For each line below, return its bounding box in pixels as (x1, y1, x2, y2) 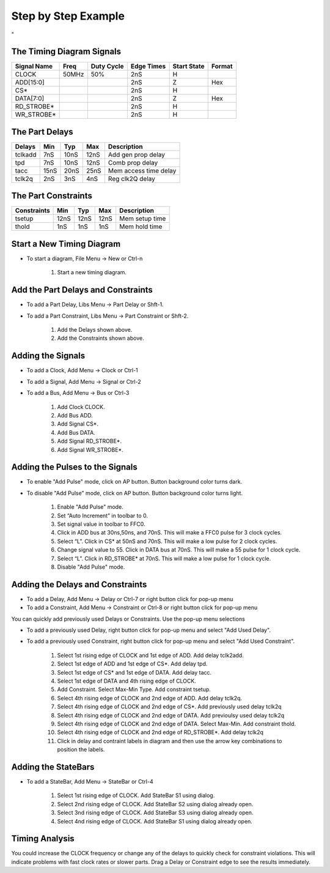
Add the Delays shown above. (57, 326, 133, 334)
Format (211, 62, 233, 70)
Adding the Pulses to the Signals (11, 462, 137, 473)
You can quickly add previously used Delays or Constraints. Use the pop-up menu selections (11, 615, 246, 623)
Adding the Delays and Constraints (11, 579, 147, 590)
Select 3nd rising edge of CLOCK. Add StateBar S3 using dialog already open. (57, 809, 254, 817)
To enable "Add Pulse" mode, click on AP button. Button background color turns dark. (26, 478, 243, 485)
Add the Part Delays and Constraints (11, 285, 153, 295)
